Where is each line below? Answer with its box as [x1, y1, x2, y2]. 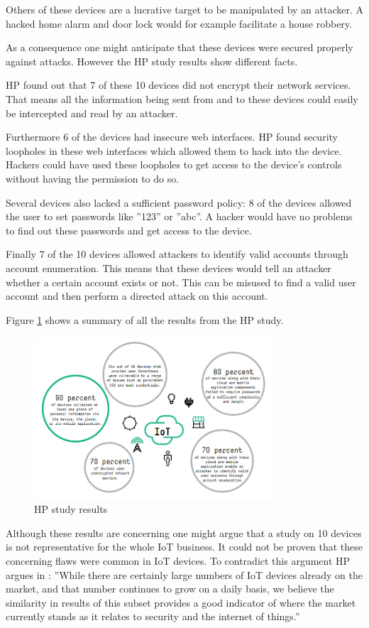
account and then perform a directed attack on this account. [6, 288, 268, 303]
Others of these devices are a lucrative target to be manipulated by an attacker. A [6, 2, 363, 16]
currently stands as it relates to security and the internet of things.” [6, 609, 300, 624]
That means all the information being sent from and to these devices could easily [6, 91, 358, 106]
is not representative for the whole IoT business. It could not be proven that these [6, 539, 363, 554]
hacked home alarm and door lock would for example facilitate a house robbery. [6, 16, 352, 31]
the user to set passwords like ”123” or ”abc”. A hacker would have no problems [6, 209, 353, 224]
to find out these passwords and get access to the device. [6, 222, 252, 237]
